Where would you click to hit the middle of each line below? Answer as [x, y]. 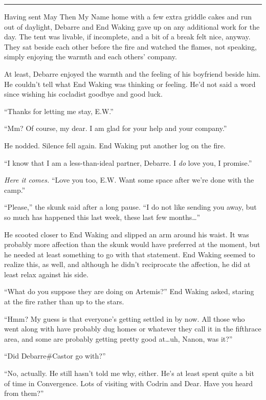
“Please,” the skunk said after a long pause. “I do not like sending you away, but [130, 207]
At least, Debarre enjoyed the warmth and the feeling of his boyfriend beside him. [132, 73]
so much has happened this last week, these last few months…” [102, 217]
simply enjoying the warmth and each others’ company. [91, 57]
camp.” [15, 190]
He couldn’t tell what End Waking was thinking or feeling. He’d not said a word [130, 84]
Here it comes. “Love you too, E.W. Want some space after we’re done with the [129, 180]
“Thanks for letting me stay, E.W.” [59, 111]
